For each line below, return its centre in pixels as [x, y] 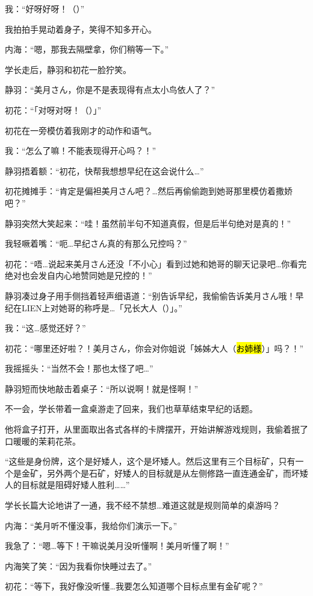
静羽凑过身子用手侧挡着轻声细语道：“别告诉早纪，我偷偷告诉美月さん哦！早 [154, 295]
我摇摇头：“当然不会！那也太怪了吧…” [79, 368]
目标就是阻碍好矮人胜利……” [76, 485]
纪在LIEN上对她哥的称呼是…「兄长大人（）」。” [94, 307]
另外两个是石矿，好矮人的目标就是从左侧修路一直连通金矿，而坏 [173, 473]
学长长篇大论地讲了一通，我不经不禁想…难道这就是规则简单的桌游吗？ [143, 505]
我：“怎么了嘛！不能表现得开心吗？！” [81, 151]
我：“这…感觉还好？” [45, 328]
